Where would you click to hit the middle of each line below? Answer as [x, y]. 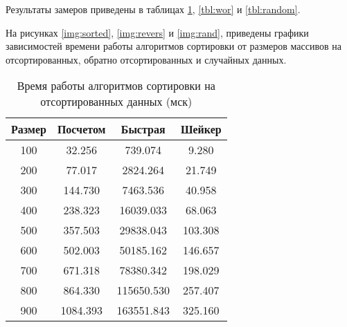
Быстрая [143, 129]
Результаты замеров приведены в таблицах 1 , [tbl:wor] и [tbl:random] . [153, 9]
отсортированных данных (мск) [116, 102]
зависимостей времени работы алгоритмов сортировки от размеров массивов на [173, 46]
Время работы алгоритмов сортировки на [116, 86]
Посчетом [81, 129]
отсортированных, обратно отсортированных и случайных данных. [146, 59]
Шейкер [201, 129]
